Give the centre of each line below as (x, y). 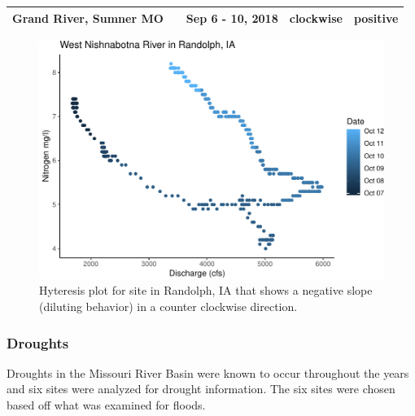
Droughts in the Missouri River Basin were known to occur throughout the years (208, 372)
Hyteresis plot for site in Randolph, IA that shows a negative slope (206, 290)
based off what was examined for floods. (106, 405)
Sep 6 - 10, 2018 (232, 18)
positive (376, 18)
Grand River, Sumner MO (88, 18)
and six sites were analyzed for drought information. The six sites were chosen (201, 389)
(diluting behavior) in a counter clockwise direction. (168, 306)
